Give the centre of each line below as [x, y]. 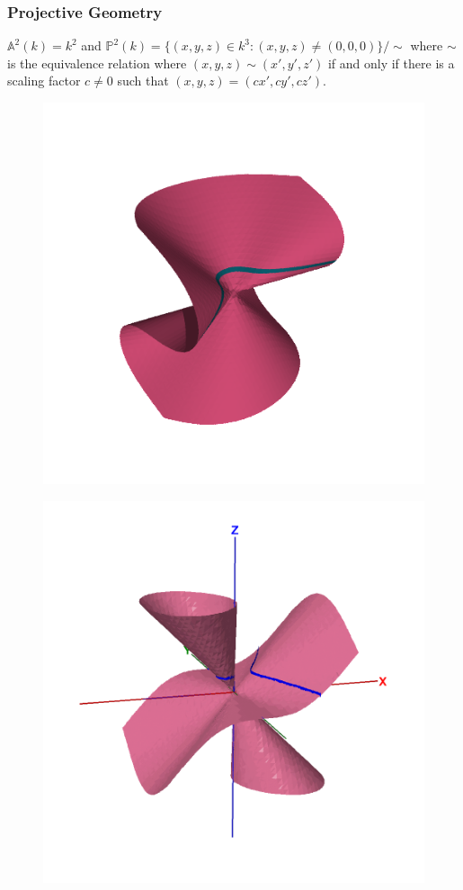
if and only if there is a [391, 63]
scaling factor [44, 81]
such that [143, 81]
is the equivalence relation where [97, 63]
